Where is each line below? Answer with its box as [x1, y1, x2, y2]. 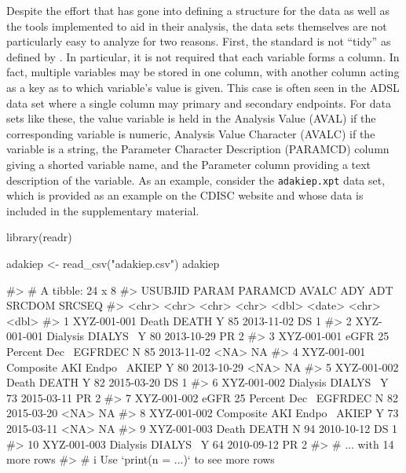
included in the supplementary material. [6, 202, 199, 218]
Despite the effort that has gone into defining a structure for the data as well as [6, 2, 390, 18]
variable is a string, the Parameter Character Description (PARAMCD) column [6, 141, 390, 157]
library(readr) [6, 229, 72, 245]
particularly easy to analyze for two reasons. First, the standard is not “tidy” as [6, 33, 391, 49]
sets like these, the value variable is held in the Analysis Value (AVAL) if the [6, 110, 376, 126]
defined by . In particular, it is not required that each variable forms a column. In [6, 48, 400, 64]
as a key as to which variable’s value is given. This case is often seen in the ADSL [6, 79, 400, 95]
